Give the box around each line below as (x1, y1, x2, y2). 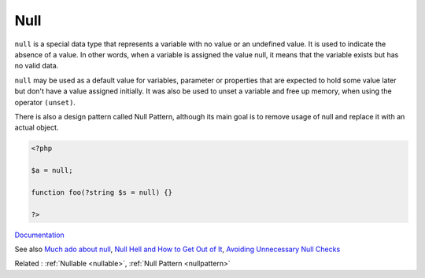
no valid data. (14, 61, 59, 71)
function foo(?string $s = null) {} (31, 188, 173, 196)
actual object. (14, 123, 59, 133)
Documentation (14, 230, 65, 240)
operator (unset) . (14, 97, 76, 107)
